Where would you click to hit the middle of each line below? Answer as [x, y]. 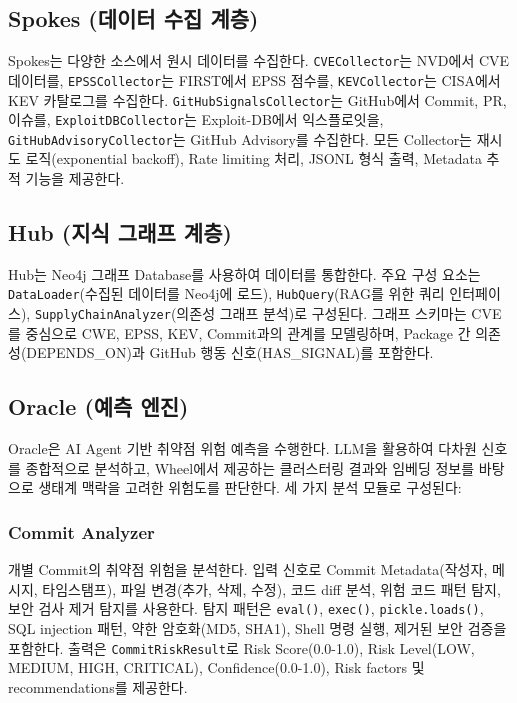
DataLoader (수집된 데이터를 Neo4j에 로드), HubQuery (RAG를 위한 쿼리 [226, 293]
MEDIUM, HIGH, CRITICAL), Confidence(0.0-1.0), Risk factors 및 [216, 667]
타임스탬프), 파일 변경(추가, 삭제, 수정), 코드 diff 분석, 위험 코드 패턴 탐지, [271, 588]
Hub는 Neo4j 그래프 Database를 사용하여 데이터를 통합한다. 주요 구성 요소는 [244, 273]
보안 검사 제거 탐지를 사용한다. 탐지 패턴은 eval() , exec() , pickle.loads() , [246, 608]
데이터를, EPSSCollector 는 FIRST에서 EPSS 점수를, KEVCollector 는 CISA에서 [254, 79]
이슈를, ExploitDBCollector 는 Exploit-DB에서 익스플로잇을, [196, 119]
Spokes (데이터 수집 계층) [133, 18]
